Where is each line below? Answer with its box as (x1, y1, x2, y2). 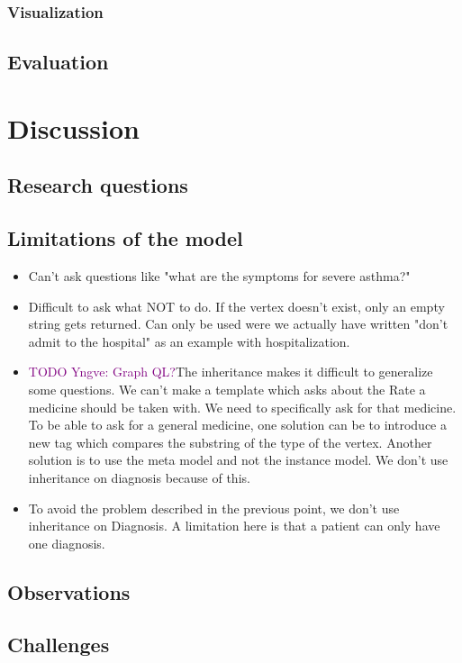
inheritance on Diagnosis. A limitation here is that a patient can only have (28, 516, 440, 535)
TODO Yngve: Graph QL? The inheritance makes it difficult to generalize (28, 362, 433, 381)
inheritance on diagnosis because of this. (28, 468, 250, 486)
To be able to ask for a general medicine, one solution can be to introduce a (28, 415, 447, 434)
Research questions (7, 171, 188, 199)
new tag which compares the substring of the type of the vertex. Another (28, 432, 432, 451)
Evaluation (7, 48, 109, 76)
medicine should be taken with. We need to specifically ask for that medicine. (28, 397, 457, 416)
